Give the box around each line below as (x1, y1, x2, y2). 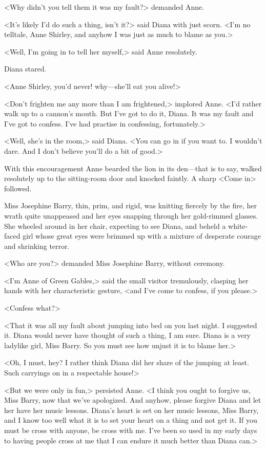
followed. (4, 183, 32, 193)
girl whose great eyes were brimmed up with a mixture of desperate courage (23, 230, 261, 241)
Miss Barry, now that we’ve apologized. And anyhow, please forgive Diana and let (4, 394, 261, 405)
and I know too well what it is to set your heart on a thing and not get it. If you (4, 415, 257, 425)
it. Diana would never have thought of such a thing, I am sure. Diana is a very (4, 330, 251, 340)
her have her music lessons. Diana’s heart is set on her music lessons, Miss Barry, (4, 404, 259, 415)
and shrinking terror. (4, 240, 70, 251)
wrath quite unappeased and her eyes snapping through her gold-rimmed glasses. (4, 210, 258, 221)
